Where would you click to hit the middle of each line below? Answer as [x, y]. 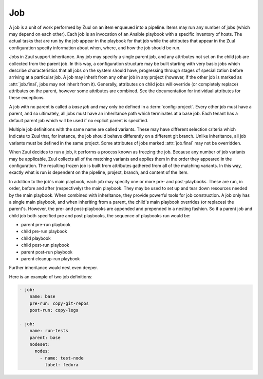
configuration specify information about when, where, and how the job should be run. [95, 48]
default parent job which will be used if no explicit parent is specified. [79, 120]
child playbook [36, 238]
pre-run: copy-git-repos [59, 303]
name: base [42, 296]
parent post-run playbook [47, 252]
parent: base [45, 337]
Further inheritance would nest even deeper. [54, 268]
